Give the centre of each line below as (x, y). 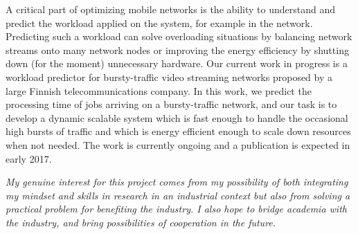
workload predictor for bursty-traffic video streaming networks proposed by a (169, 76)
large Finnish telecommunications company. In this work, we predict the (159, 90)
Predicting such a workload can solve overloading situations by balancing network (179, 36)
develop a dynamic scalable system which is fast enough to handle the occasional (177, 117)
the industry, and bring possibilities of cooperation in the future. (141, 222)
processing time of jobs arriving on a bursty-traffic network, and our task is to (171, 104)
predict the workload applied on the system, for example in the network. (159, 22)
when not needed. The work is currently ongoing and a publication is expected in (178, 144)
